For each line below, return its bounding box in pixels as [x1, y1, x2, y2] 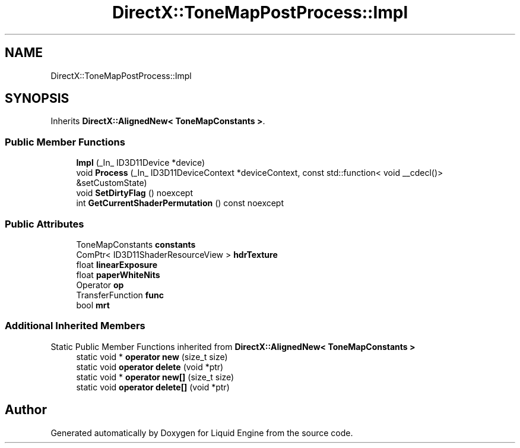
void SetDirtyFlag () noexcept [76, 188, 193, 198]
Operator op [76, 279, 124, 290]
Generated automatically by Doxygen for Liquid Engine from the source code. [50, 427, 353, 438]
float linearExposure [76, 259, 157, 270]
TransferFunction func [76, 289, 164, 300]
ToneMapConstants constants [76, 239, 196, 250]
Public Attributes [5, 217, 84, 230]
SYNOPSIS [5, 91, 69, 106]
